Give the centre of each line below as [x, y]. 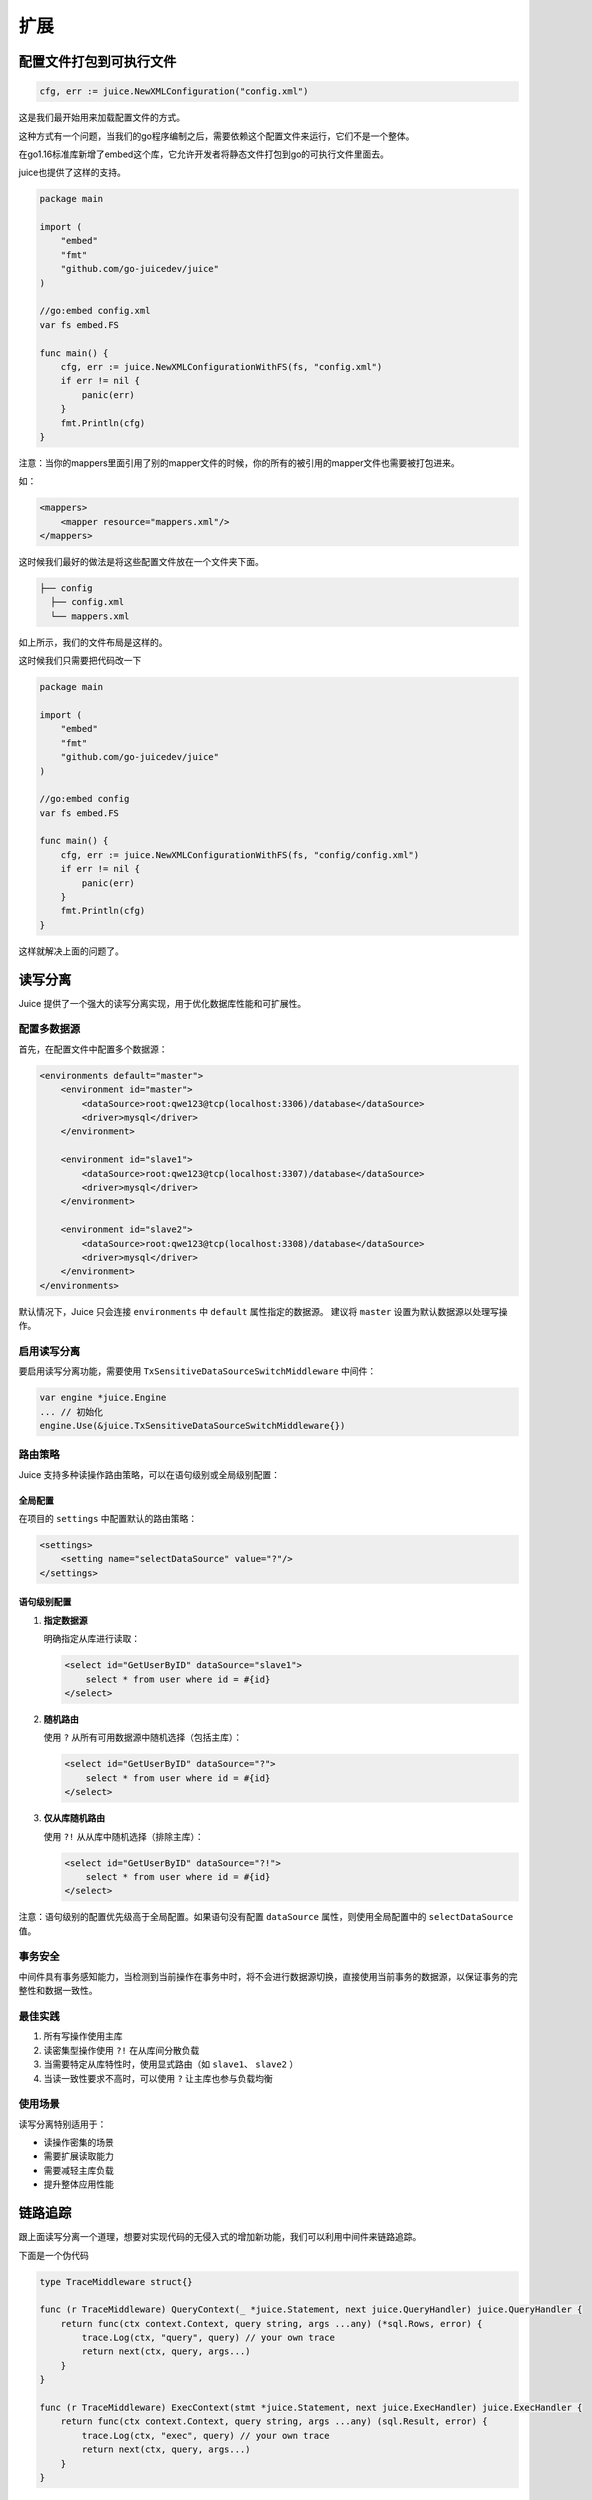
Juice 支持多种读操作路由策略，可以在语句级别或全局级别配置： [149, 1474]
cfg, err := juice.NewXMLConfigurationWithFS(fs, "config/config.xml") [240, 854]
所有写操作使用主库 [83, 2036]
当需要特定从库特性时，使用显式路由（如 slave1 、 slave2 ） [171, 2064]
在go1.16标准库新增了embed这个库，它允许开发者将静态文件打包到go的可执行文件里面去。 [204, 154]
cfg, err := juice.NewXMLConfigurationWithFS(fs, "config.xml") [221, 366]
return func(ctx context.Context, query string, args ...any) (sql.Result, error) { [274, 2421]
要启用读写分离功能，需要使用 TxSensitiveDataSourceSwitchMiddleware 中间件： [197, 1371]
